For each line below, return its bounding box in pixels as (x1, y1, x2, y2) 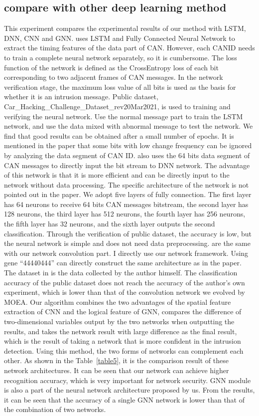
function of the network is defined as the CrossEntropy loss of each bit (4, 62, 219, 72)
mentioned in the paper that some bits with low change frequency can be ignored (4, 140, 252, 151)
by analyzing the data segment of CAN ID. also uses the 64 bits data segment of (4, 150, 250, 160)
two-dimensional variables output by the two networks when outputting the (4, 316, 235, 327)
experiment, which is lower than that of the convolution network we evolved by (4, 287, 245, 297)
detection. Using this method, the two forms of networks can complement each (4, 345, 244, 356)
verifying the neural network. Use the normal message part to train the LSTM (4, 111, 243, 121)
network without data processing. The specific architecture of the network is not (4, 179, 249, 190)
